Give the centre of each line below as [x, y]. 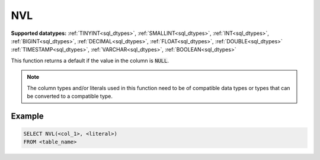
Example [27, 116]
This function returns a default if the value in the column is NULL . [90, 60]
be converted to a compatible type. [70, 96]
